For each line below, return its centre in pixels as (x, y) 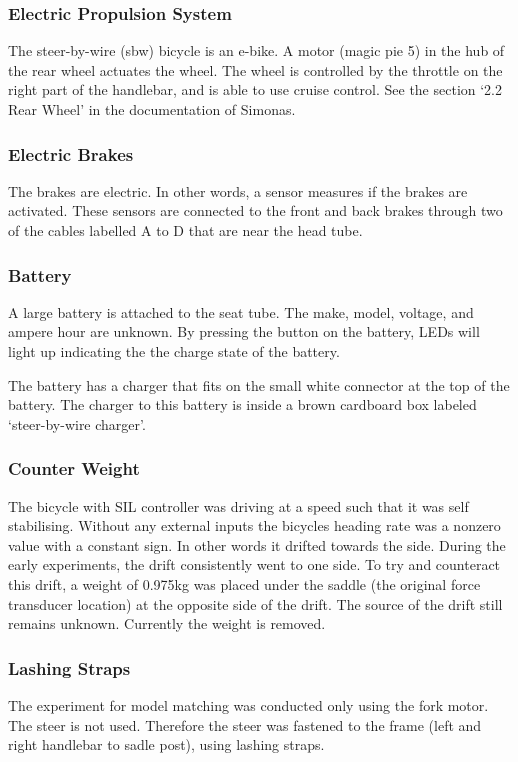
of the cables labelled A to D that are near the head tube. (185, 230)
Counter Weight (74, 468)
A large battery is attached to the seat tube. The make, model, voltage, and (241, 311)
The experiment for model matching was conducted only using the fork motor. (248, 704)
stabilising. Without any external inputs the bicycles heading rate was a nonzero (254, 525)
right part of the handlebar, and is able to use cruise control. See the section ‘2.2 (255, 89)
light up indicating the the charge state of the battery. (174, 351)
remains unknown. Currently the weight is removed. (167, 623)
